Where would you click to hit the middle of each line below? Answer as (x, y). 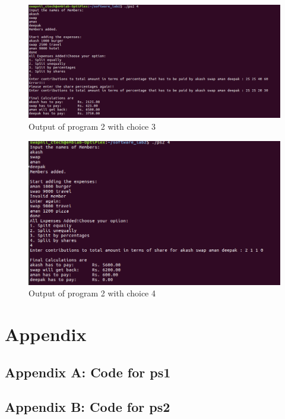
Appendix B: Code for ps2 (88, 407)
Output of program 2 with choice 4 (92, 293)
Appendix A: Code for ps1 (88, 372)
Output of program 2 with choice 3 (92, 126)
